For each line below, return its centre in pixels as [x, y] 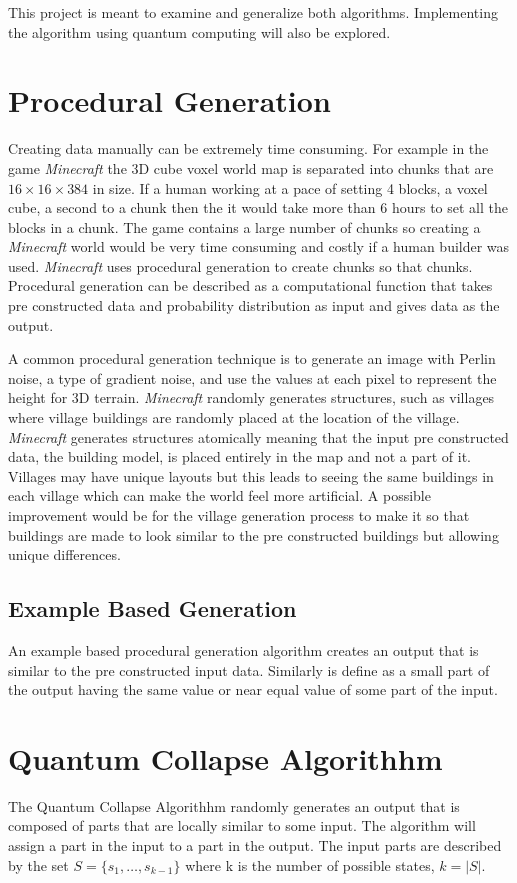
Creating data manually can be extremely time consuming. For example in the [248, 148]
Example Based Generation [152, 608]
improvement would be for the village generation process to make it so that [239, 515]
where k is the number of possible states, [310, 864]
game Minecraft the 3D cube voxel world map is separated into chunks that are [251, 167]
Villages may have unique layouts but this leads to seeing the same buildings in [251, 475]
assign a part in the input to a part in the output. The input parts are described [255, 845]
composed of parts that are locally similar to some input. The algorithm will [242, 825]
